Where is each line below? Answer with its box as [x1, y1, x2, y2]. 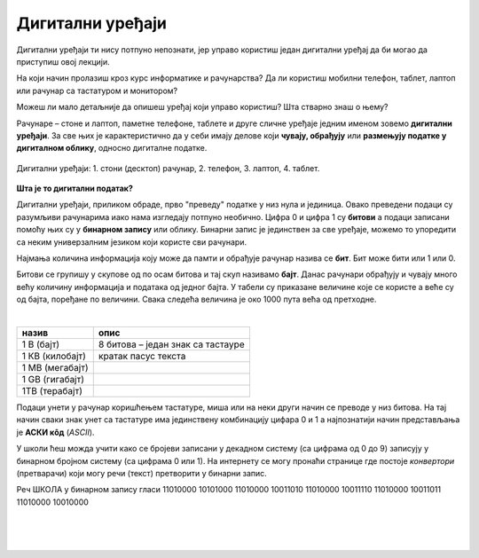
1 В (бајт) [21, 338, 60, 350]
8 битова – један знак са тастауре [98, 338, 245, 350]
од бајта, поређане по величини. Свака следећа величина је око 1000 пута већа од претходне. [16, 294, 377, 305]
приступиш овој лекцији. [16, 56, 110, 67]
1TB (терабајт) [21, 384, 83, 397]
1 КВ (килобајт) [21, 350, 86, 362]
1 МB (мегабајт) [21, 361, 89, 373]
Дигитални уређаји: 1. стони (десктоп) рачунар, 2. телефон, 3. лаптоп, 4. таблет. [16, 162, 320, 173]
